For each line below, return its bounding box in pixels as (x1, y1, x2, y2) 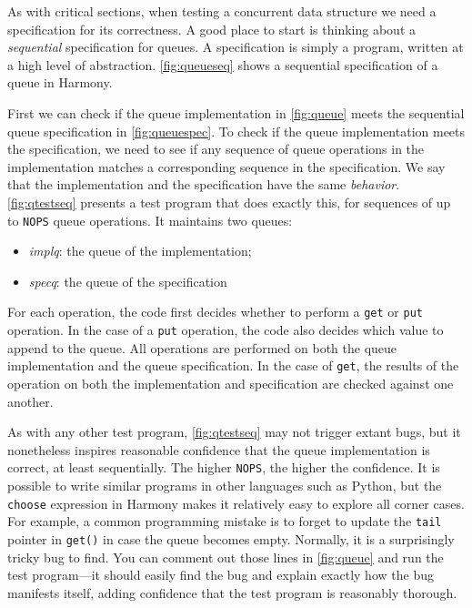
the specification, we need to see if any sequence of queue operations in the (7, 139, 425, 158)
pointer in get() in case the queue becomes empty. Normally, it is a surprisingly (7, 529, 455, 548)
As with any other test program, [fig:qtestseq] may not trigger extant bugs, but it (7, 422, 461, 441)
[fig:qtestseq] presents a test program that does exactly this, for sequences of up (7, 192, 451, 211)
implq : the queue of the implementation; (28, 241, 252, 260)
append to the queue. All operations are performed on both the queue (7, 338, 397, 357)
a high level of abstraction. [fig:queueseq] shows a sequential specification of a (7, 55, 438, 74)
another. (7, 391, 54, 410)
